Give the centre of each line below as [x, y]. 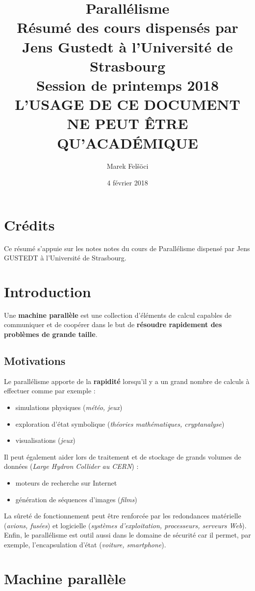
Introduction [48, 291]
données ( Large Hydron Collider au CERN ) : [71, 466]
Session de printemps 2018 [127, 85]
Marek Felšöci [127, 166]
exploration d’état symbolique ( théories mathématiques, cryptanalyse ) [120, 424]
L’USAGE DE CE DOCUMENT [127, 104]
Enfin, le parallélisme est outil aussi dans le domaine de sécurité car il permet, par [127, 535]
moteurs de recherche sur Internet [66, 483]
